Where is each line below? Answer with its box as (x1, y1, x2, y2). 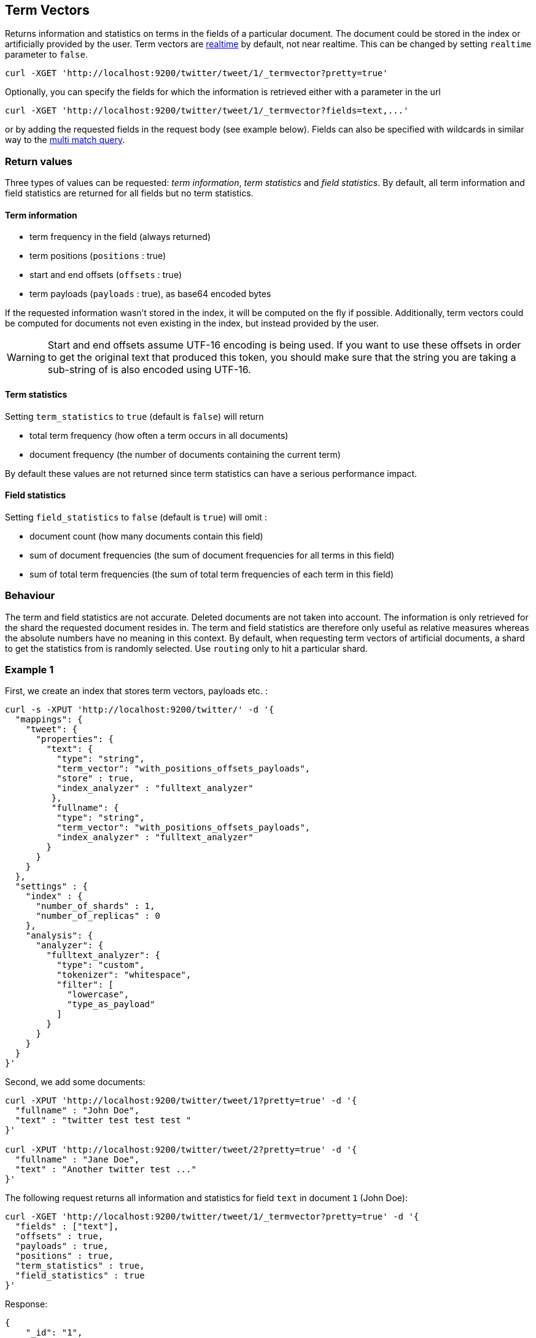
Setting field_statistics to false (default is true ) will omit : (5, 511, 267, 522)
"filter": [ (56, 980, 114, 990)
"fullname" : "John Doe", (15, 1105, 140, 1116)
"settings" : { (15, 881, 88, 892)
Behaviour (5, 589, 55, 602)
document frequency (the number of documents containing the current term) (29, 449, 341, 460)
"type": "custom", (56, 960, 145, 970)
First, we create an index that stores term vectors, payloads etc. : (5, 686, 268, 697)
